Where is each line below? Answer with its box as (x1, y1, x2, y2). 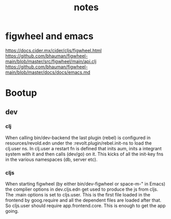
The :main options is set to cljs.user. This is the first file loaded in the (5, 192, 150, 198)
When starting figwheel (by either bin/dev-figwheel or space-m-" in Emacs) (5, 181, 166, 187)
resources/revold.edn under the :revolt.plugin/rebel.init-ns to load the (5, 140, 152, 146)
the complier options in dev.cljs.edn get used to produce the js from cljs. (5, 186, 158, 192)
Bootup (5, 87, 37, 99)
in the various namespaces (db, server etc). (5, 156, 98, 163)
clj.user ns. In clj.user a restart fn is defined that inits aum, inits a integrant (5, 145, 162, 151)
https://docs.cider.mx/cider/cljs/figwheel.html (5, 47, 102, 53)
